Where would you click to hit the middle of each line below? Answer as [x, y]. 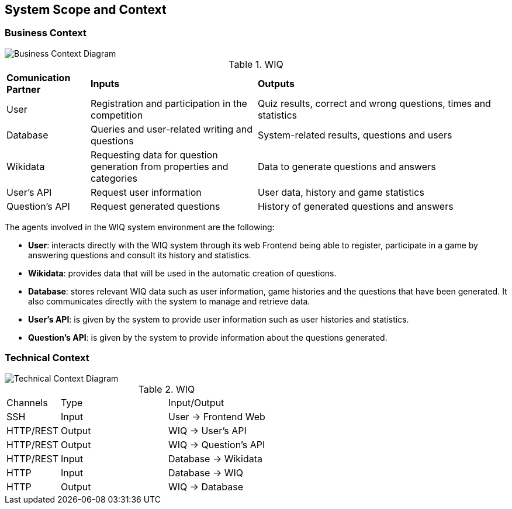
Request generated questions [155, 206]
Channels [27, 402]
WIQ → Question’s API [217, 444]
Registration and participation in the [169, 103]
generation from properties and [159, 166]
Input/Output [196, 402]
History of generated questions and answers [355, 206]
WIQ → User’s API [207, 430]
